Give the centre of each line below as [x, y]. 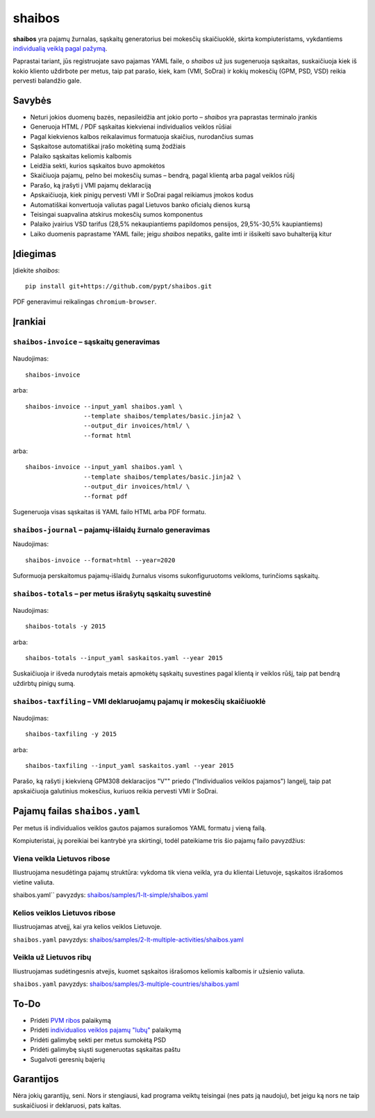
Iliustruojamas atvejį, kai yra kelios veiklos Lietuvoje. [87, 927]
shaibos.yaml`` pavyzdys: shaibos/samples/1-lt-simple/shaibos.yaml [110, 895]
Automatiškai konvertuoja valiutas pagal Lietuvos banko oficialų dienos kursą [140, 204]
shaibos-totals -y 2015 [66, 626]
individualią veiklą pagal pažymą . [60, 48]
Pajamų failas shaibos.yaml [76, 811]
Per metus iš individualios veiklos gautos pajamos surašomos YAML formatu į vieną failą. [140, 828]
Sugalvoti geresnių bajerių [68, 1059]
